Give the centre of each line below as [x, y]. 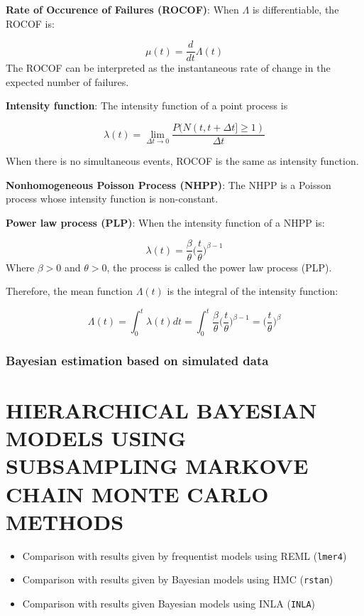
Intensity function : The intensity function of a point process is [147, 106]
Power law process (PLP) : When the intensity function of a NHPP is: [165, 222]
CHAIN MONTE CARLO [137, 493]
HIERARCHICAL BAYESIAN [161, 410]
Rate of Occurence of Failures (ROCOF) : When [122, 9]
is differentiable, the [296, 9]
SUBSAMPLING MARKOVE [157, 466]
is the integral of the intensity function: [253, 291]
